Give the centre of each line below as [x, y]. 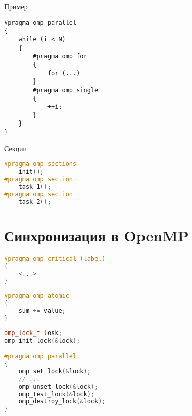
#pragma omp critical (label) [55, 258]
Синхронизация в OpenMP [97, 235]
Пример [16, 6]
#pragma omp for [60, 56]
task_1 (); [35, 187]
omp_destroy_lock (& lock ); [62, 402]
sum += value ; [42, 311]
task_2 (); [35, 202]
